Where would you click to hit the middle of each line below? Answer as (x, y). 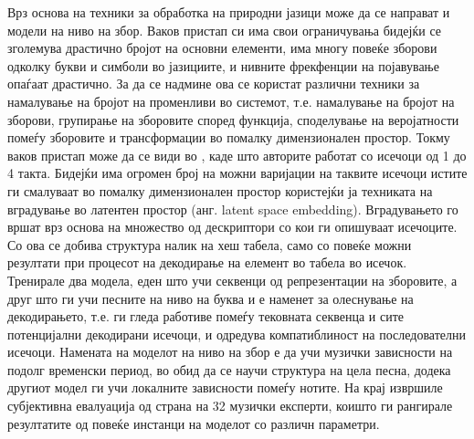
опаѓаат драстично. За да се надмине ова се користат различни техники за (214, 84)
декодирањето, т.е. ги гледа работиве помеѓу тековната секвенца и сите (206, 316)
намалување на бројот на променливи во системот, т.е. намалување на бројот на (231, 101)
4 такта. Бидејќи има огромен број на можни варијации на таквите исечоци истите (237, 173)
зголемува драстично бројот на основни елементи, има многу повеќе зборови (222, 48)
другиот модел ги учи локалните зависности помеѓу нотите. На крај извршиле (225, 387)
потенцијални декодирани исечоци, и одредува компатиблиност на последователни (237, 334)
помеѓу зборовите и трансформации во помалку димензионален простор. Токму (229, 137)
